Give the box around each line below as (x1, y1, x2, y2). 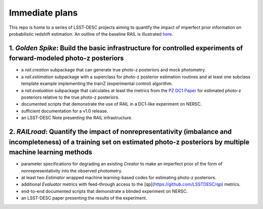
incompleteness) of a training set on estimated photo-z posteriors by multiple (9, 138, 250, 146)
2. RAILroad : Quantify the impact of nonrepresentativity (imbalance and (9, 127, 232, 136)
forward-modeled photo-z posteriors (9, 54, 124, 63)
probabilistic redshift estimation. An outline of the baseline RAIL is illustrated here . (9, 31, 173, 37)
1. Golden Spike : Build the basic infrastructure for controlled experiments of (9, 44, 243, 52)
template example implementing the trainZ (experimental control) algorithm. (21, 81, 173, 86)
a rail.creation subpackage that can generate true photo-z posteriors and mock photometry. (21, 67, 206, 73)
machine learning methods (9, 148, 93, 156)
